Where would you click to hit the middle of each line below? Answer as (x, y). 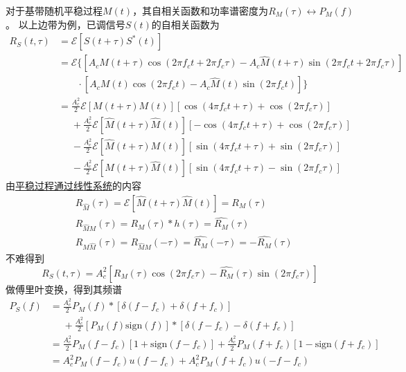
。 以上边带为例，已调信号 (65, 24)
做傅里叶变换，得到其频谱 (64, 289)
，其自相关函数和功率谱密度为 (201, 10)
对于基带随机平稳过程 (54, 10)
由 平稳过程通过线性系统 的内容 (73, 186)
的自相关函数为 (185, 24)
